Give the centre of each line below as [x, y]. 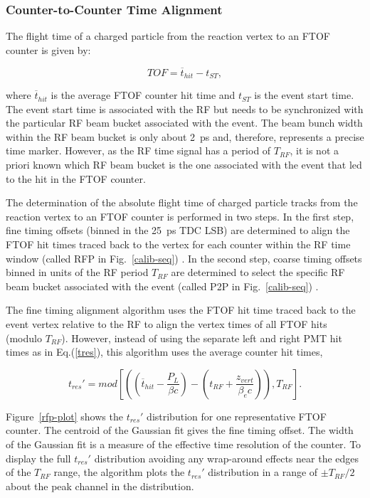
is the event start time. [304, 95]
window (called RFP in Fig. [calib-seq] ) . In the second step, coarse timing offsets [184, 258]
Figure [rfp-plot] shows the [64, 416]
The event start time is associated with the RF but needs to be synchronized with [185, 108]
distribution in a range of [263, 472]
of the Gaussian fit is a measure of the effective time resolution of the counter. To [184, 444]
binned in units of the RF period [77, 272]
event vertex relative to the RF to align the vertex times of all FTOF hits [166, 323]
